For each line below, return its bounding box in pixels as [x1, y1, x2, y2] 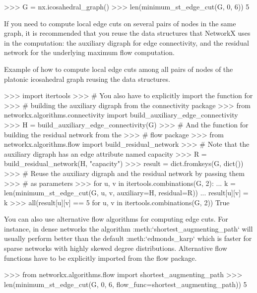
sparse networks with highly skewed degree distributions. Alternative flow [4, 243, 227, 253]
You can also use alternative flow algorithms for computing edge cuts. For [4, 214, 228, 224]
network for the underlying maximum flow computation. [4, 47, 175, 58]
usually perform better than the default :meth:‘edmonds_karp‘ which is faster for [4, 233, 252, 243]
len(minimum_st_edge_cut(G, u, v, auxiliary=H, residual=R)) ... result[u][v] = [4, 187, 249, 198]
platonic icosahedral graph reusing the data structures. [4, 73, 170, 84]
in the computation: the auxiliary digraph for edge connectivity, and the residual [4, 37, 249, 48]
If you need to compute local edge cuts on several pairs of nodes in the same [4, 18, 236, 28]
